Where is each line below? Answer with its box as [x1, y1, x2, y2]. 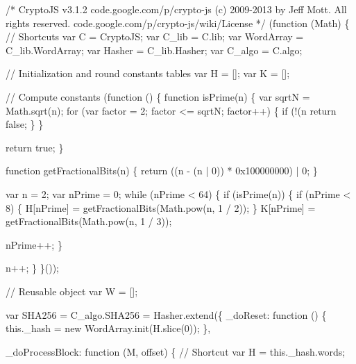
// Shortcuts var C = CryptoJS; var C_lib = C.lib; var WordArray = [6, 29, 304, 44]
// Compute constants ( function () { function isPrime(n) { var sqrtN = [6, 89, 310, 104]
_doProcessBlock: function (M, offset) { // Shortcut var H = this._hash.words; [6, 344, 346, 358]
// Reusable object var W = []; [6, 283, 138, 298]
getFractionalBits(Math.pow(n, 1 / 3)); [6, 214, 172, 229]
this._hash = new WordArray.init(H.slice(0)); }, [6, 321, 211, 336]
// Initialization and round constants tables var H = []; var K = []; [6, 66, 290, 81]
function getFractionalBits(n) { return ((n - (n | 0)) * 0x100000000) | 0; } [6, 163, 318, 178]
